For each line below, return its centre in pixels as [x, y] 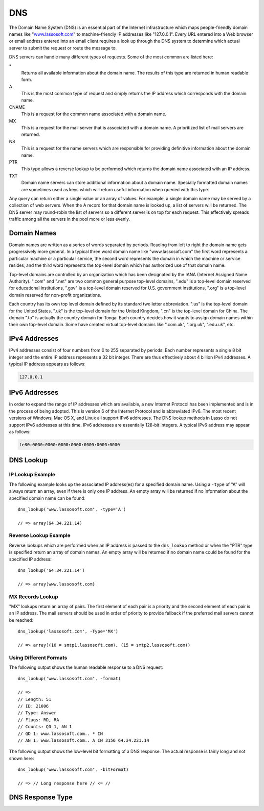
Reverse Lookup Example [40, 535]
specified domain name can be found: [47, 498]
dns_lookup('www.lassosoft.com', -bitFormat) [73, 770]
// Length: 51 [34, 699]
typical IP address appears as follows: [47, 364]
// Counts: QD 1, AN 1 [45, 727]
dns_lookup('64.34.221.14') [51, 570]
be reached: [21, 620]
